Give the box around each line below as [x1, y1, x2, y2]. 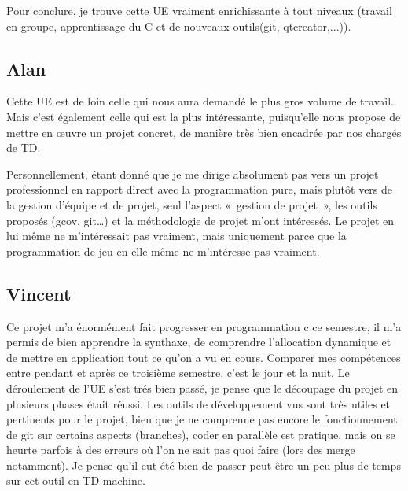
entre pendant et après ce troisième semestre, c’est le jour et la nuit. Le [6, 364, 350, 381]
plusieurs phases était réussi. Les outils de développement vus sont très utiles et [6, 395, 391, 412]
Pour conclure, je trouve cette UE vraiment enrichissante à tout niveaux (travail [6, 2, 392, 18]
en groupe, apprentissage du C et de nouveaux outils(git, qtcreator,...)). [6, 17, 351, 34]
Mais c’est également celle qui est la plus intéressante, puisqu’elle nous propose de [6, 108, 401, 124]
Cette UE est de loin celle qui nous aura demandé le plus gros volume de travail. [6, 93, 394, 109]
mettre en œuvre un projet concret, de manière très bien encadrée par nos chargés [6, 124, 402, 140]
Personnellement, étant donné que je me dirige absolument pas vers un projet [6, 165, 379, 182]
